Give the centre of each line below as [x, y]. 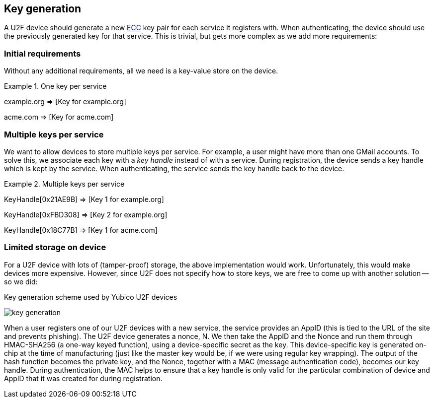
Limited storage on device [55, 247]
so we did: [21, 281]
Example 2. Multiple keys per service [64, 184]
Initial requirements [43, 53]
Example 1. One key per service [55, 86]
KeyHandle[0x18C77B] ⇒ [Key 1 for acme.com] [81, 230]
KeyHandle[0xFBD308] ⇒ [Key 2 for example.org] [86, 214]
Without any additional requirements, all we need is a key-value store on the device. [141, 71]
